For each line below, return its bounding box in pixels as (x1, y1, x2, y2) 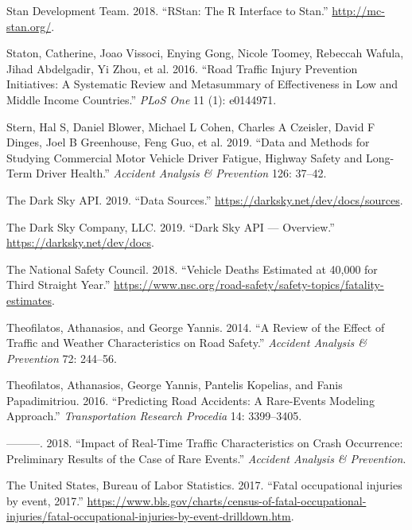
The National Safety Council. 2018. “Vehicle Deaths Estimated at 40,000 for (6, 260, 378, 277)
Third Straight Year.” (6, 276, 111, 293)
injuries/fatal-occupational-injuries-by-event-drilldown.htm (6, 508, 291, 524)
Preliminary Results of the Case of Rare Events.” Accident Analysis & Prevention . (6, 450, 406, 466)
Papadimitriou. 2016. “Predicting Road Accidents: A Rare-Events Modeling (6, 392, 375, 408)
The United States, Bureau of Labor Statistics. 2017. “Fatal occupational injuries (6, 477, 402, 493)
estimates (6, 291, 52, 308)
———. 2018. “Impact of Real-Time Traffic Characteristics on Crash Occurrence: (6, 435, 403, 451)
